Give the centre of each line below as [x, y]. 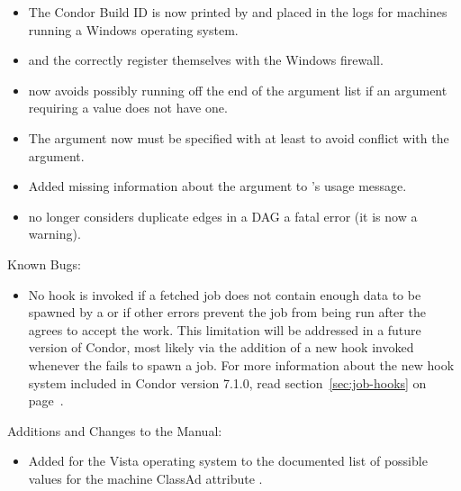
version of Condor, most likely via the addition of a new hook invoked [221, 347]
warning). [54, 234]
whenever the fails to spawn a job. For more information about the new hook [241, 364]
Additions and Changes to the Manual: [115, 430]
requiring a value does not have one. [128, 108]
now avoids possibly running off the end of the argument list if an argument [238, 90]
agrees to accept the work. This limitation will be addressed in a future [225, 329]
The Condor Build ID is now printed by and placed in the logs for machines [238, 12]
